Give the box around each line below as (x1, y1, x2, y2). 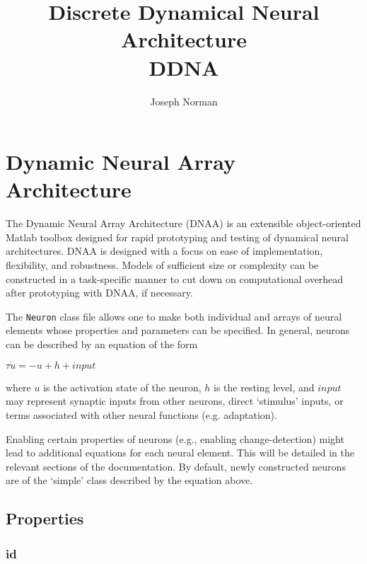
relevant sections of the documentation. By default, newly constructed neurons (6, 459, 346, 473)
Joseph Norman (150, 93, 218, 108)
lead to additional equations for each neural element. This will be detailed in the (6, 445, 354, 460)
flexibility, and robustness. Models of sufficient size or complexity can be (6, 258, 319, 272)
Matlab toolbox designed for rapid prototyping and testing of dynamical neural (6, 229, 349, 244)
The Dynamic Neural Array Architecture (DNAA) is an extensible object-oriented (6, 216, 361, 231)
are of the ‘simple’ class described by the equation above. (6, 473, 253, 488)
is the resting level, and (213, 379, 315, 394)
